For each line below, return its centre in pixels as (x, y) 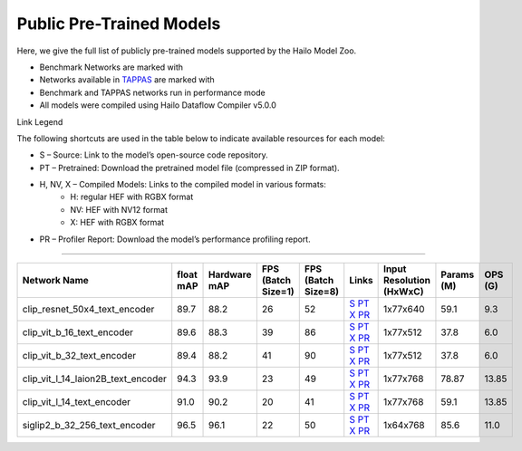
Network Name (56, 281)
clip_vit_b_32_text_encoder (79, 356)
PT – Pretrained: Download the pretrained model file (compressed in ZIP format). (189, 168)
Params (458, 274)
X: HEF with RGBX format (117, 223)
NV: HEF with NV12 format (119, 209)
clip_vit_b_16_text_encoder (78, 332)
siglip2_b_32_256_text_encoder (89, 426)
